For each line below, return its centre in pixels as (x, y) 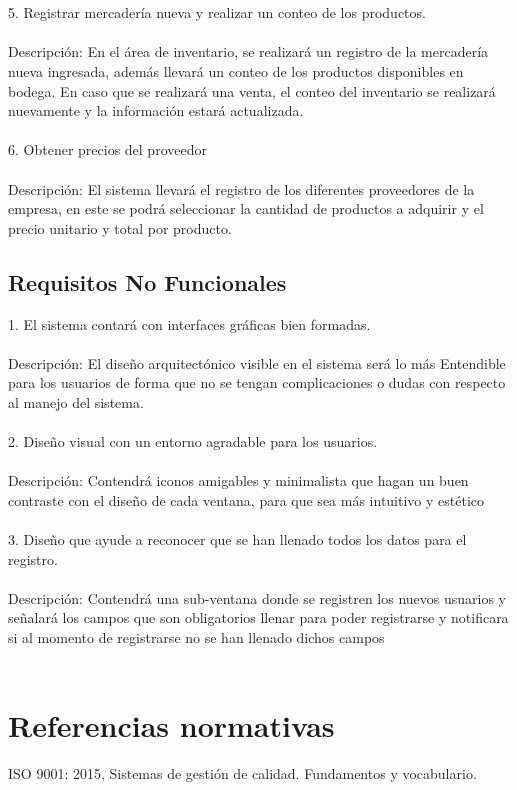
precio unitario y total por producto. (120, 227)
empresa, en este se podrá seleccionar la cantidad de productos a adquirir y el (246, 208)
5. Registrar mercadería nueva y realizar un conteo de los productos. (217, 12)
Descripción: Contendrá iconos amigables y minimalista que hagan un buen (238, 480)
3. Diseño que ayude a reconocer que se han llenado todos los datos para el (237, 539)
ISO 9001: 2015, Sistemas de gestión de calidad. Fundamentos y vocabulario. (242, 773)
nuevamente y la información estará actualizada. (156, 110)
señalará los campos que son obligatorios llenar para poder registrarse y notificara (258, 617)
